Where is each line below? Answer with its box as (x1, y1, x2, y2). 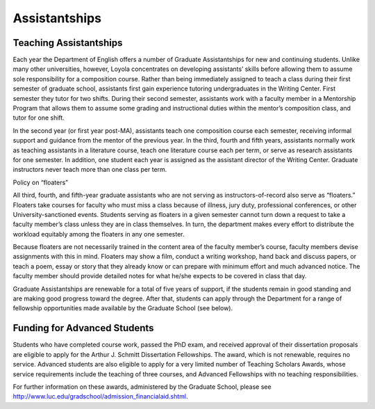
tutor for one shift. (12, 113, 65, 122)
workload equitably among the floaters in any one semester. (12, 230, 185, 238)
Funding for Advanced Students (12, 322, 154, 334)
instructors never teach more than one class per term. (12, 166, 167, 174)
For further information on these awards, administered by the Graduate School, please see (12, 383, 272, 391)
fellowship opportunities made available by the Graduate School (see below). (12, 304, 233, 312)
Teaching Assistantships (12, 37, 123, 49)
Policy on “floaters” (12, 178, 69, 186)
